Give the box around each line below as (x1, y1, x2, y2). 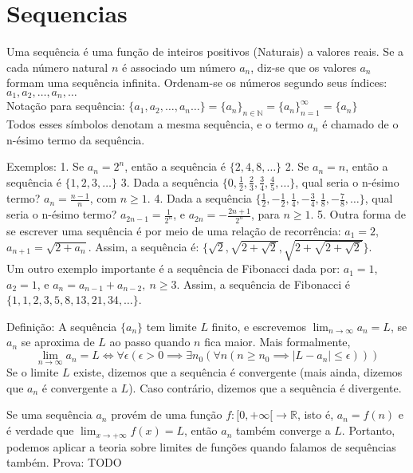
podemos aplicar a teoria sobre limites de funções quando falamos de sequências (6, 438, 396, 455)
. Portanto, (341, 422, 395, 439)
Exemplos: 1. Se (6, 158, 85, 175)
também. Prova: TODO (6, 454, 122, 471)
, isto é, (297, 406, 334, 423)
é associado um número (121, 58, 236, 75)
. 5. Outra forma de (310, 206, 406, 223)
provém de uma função (111, 406, 222, 423)
